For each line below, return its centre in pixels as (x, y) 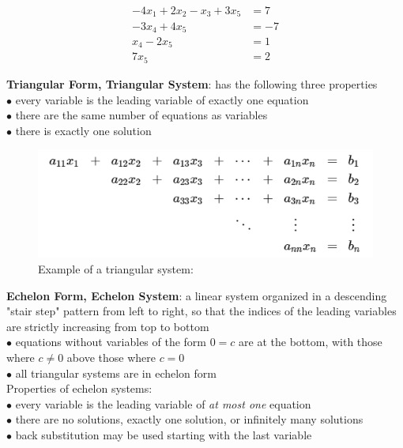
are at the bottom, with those (311, 342)
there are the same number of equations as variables (141, 115)
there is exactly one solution (83, 130)
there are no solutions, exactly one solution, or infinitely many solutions (189, 419)
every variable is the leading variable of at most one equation (163, 403)
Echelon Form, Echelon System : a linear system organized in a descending (197, 295)
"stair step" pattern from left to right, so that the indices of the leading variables (201, 311)
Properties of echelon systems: (79, 388)
